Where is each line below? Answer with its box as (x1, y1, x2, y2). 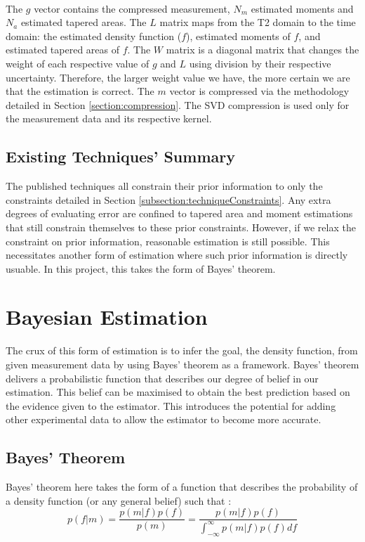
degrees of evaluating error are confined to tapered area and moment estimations (6, 206, 353, 221)
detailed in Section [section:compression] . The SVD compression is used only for (6, 97, 350, 112)
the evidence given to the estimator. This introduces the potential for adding (6, 398, 336, 413)
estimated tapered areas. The (20, 15, 147, 30)
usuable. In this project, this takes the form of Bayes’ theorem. (6, 261, 276, 276)
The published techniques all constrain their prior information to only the (6, 179, 323, 193)
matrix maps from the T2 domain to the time (159, 15, 356, 30)
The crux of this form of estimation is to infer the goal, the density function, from (6, 343, 358, 358)
